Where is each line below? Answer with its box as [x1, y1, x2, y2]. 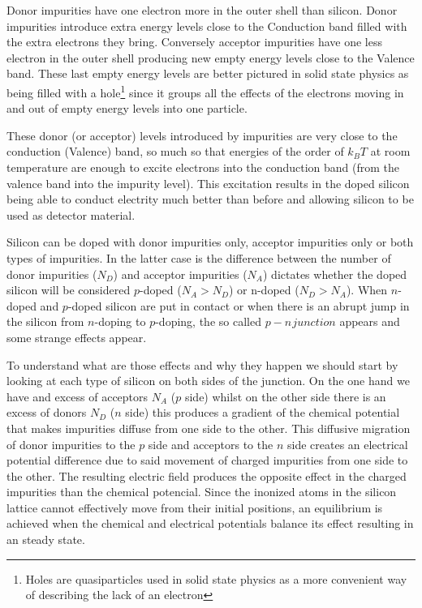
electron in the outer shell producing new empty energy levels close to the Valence [6, 49, 415, 66]
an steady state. [6, 531, 85, 548]
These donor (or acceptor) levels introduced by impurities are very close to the [6, 126, 398, 143]
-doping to [94, 313, 146, 330]
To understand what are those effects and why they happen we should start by [6, 356, 398, 373]
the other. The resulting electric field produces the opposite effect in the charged [6, 467, 407, 484]
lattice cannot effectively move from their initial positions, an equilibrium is [6, 499, 383, 516]
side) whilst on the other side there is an [184, 387, 386, 405]
